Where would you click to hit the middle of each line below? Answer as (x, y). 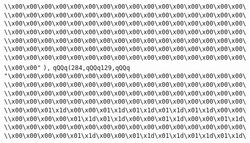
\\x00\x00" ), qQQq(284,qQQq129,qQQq (67, 68)
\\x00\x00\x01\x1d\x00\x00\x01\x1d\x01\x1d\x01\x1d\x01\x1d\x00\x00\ (125, 110)
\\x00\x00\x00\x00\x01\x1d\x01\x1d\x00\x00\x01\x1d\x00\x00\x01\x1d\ (125, 119)
